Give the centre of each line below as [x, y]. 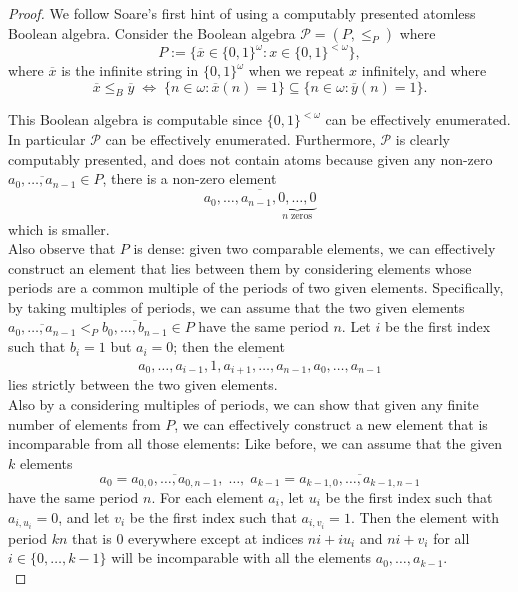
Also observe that [62, 248]
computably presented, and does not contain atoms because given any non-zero [250, 158]
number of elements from [84, 423]
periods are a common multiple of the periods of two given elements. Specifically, [256, 287]
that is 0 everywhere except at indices [187, 537]
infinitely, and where [424, 70]
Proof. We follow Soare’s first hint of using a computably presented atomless [242, 13]
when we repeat [296, 70]
